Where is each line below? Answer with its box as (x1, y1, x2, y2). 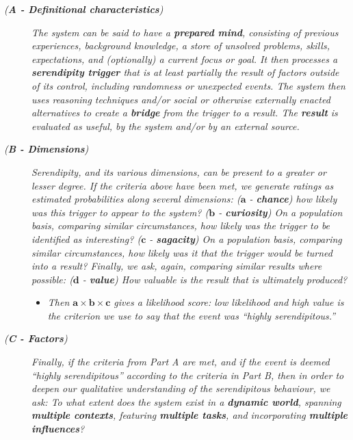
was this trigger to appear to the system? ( (31, 205, 209, 219)
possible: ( (31, 272, 73, 286)
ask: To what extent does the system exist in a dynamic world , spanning (31, 394, 341, 409)
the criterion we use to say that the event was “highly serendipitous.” (47, 308, 336, 322)
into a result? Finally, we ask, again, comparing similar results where (31, 259, 322, 273)
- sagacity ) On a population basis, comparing (149, 231, 342, 246)
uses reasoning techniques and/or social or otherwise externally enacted (31, 92, 330, 106)
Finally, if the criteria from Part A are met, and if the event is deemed (31, 354, 330, 369)
